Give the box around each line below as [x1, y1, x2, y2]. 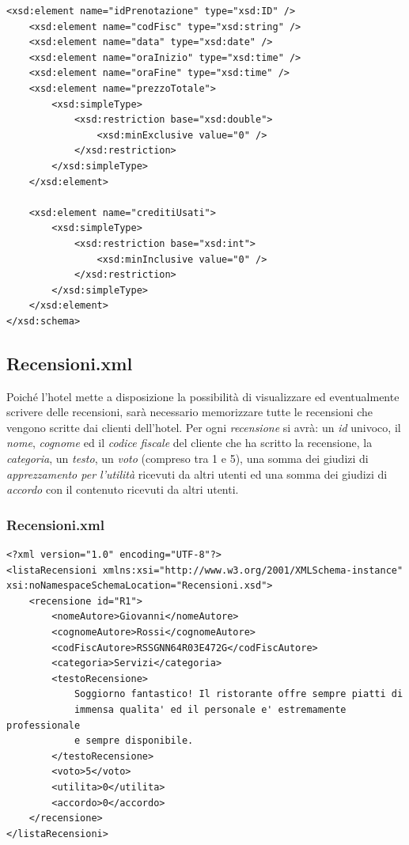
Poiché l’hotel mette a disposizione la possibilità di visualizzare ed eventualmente [6, 388, 400, 404]
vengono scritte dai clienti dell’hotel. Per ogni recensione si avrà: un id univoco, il [6, 419, 401, 435]
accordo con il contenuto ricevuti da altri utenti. [6, 481, 239, 498]
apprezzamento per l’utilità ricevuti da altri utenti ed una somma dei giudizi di [6, 465, 388, 482]
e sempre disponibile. [74, 735, 194, 747]
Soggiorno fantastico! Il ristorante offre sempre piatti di [74, 688, 403, 700]
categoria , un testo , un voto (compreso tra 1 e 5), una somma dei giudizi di [6, 450, 369, 467]
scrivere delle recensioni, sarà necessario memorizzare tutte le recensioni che [6, 404, 373, 420]
